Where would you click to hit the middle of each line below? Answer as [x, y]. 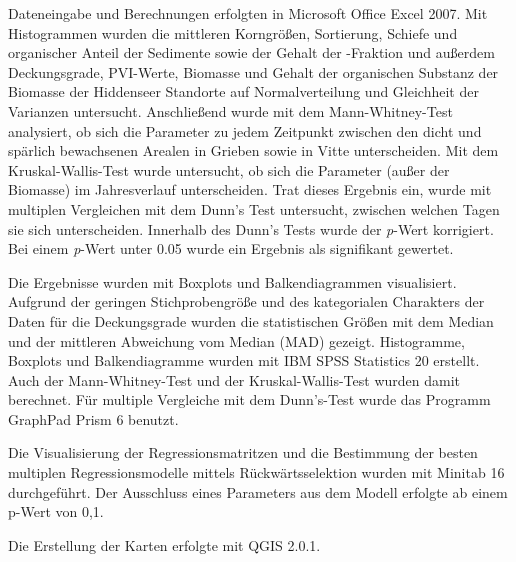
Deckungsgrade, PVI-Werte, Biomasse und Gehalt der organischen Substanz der [253, 71]
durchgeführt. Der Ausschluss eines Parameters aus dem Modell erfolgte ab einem [258, 491]
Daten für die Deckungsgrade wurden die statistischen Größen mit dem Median [251, 320]
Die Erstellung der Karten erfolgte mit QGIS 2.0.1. [164, 544]
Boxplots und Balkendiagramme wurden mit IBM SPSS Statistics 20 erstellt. [244, 360]
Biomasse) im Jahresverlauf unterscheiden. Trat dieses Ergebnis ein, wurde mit [250, 189]
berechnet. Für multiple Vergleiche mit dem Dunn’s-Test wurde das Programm [249, 399]
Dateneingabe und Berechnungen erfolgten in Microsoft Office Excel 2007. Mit [248, 13]
